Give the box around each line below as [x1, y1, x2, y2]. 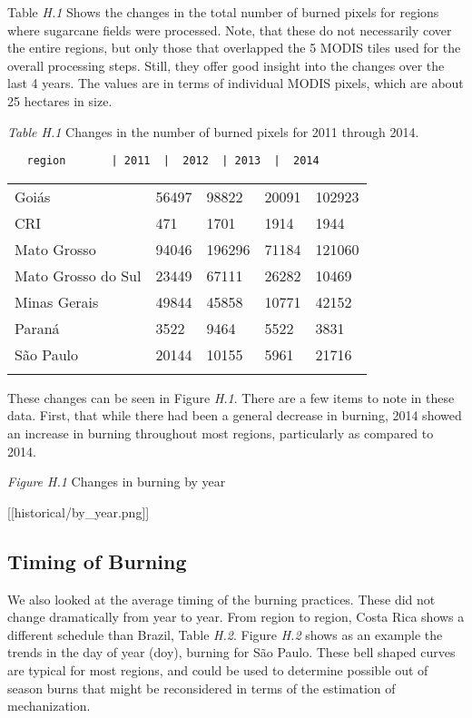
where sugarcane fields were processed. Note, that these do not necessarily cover [7, 20, 452, 39]
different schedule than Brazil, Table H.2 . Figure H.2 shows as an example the [7, 625, 443, 644]
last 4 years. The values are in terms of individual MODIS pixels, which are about [7, 74, 464, 93]
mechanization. [7, 696, 91, 715]
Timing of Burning [7, 546, 187, 575]
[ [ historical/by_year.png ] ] [7, 502, 150, 521]
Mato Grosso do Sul [15, 264, 142, 286]
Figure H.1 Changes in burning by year [7, 472, 226, 491]
